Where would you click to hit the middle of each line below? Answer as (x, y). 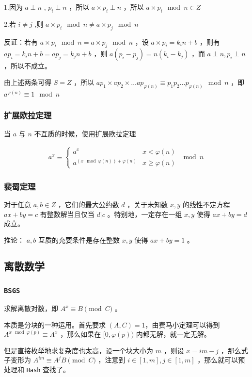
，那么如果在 (81, 334)
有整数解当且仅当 (67, 214)
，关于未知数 (148, 205)
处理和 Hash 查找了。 (37, 369)
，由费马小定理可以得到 (182, 324)
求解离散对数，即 (31, 308)
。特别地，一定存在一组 (145, 214)
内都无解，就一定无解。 (173, 334)
